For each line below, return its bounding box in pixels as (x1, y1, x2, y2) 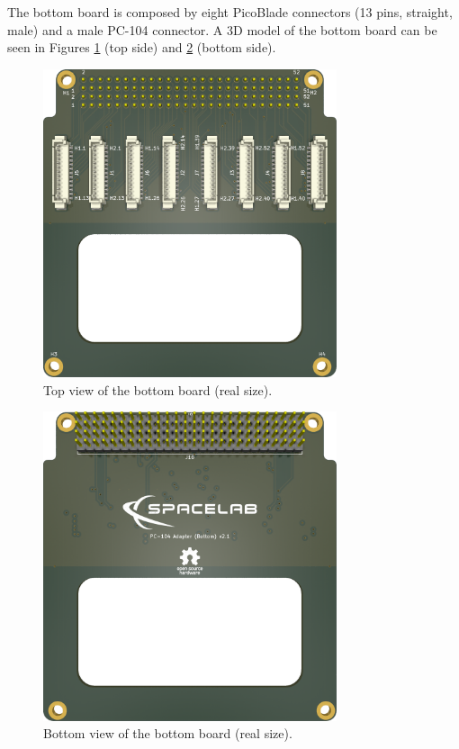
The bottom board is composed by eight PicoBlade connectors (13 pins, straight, (7, 3, 453, 21)
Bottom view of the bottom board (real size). (43, 724, 292, 743)
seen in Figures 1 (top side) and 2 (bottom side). (7, 38, 276, 57)
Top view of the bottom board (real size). (43, 380, 273, 399)
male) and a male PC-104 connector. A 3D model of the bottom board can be (7, 20, 437, 39)
